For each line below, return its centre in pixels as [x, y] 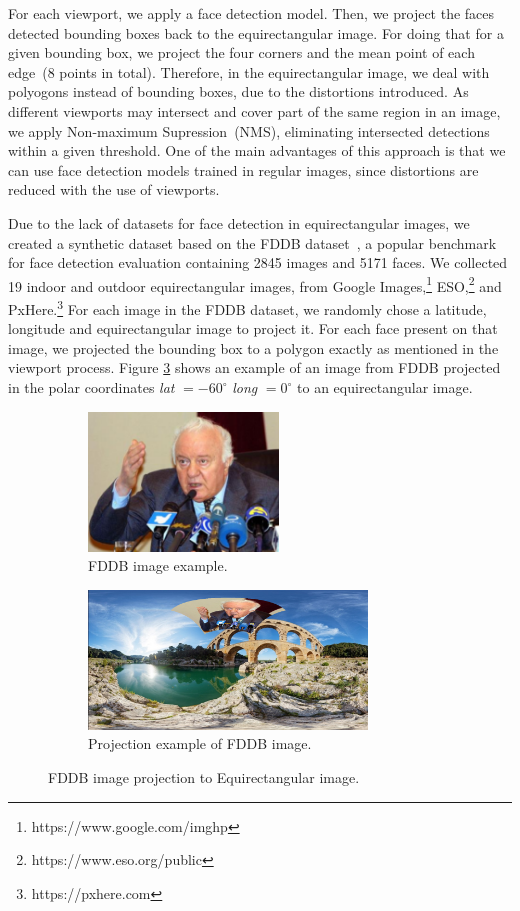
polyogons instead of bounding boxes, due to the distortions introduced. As [238, 91]
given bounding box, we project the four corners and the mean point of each [241, 52]
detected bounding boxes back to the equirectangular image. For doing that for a [256, 32]
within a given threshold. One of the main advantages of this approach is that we [257, 150]
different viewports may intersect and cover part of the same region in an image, [254, 110]
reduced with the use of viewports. [114, 189]
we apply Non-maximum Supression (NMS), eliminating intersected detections [249, 130]
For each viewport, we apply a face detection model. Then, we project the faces [251, 13]
